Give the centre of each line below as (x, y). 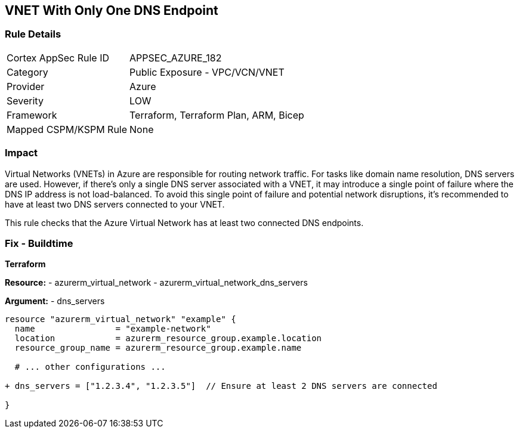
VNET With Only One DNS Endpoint (112, 10)
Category (27, 72)
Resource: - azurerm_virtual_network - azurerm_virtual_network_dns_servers (156, 283)
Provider (26, 86)
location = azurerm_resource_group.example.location (168, 338)
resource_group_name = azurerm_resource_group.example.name (158, 348)
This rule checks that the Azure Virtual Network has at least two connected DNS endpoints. (184, 222)
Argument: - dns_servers (55, 301)
